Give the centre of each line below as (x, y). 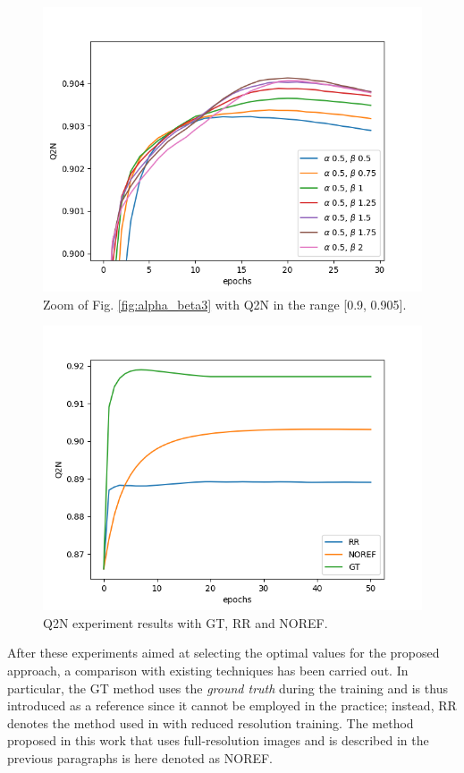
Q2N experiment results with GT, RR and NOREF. (186, 622)
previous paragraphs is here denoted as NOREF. (140, 757)
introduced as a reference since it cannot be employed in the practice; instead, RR (232, 705)
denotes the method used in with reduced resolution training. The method (211, 722)
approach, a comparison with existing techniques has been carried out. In (208, 670)
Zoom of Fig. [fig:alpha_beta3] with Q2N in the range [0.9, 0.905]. (225, 304)
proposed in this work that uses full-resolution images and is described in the (218, 740)
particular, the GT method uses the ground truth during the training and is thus (228, 688)
